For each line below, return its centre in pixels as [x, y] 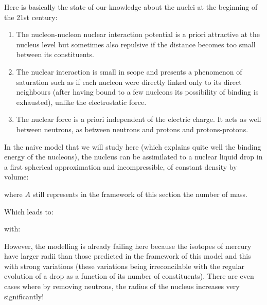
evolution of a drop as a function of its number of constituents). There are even [129, 276]
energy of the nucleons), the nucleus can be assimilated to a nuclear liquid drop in [133, 157]
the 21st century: [31, 17]
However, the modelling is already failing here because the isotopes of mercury [128, 246]
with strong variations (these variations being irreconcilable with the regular [124, 266]
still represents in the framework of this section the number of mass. [140, 194]
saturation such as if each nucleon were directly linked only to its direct [129, 82]
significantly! [24, 296]
